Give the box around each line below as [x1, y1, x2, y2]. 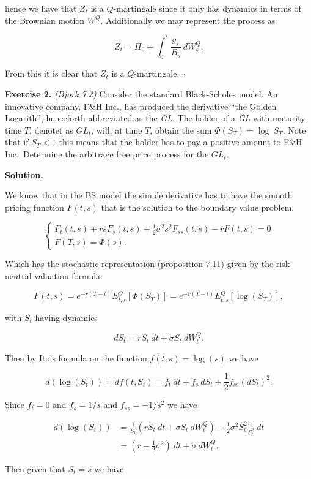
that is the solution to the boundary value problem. [101, 200, 295, 213]
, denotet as [29, 123, 73, 136]
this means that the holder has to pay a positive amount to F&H [59, 135, 302, 148]
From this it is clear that [5, 67, 98, 80]
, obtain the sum [150, 123, 212, 136]
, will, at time [91, 123, 142, 136]
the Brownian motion [5, 13, 85, 26]
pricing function [5, 200, 64, 213]
